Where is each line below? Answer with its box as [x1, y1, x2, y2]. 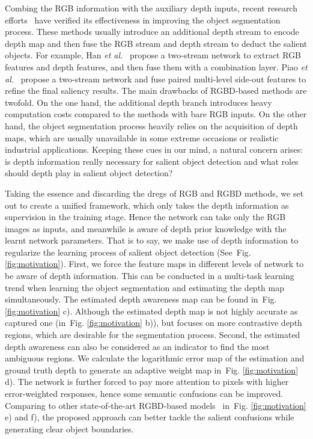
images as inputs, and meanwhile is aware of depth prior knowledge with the [5, 222, 287, 235]
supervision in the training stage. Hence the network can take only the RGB [5, 210, 286, 223]
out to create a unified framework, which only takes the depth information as [5, 198, 289, 211]
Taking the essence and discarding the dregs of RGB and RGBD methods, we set [5, 186, 304, 199]
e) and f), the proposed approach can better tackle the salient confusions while [5, 411, 294, 423]
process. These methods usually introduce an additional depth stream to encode [5, 25, 299, 38]
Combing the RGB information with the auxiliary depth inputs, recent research [5, 2, 297, 14]
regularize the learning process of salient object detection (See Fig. [5, 245, 251, 258]
